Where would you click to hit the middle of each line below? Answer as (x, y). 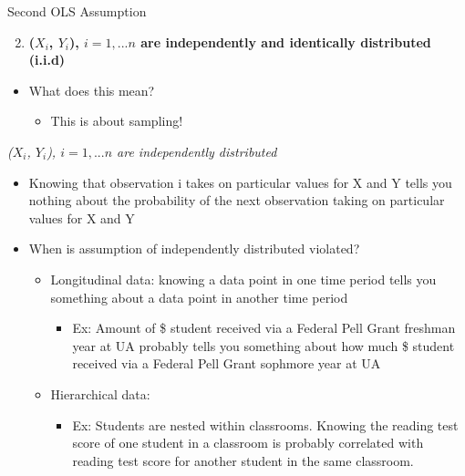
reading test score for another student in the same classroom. (243, 460)
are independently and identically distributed (286, 41)
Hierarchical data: (100, 393)
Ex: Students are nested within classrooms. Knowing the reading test (265, 424)
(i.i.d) (47, 60)
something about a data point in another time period (199, 297)
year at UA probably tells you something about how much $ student (263, 345)
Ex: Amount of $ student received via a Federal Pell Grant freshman (264, 328)
